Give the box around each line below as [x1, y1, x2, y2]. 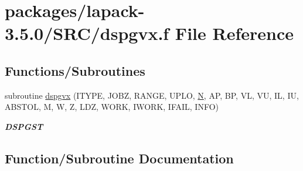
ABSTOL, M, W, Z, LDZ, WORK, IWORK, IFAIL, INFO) [5, 100, 219, 113]
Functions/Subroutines [5, 61, 145, 79]
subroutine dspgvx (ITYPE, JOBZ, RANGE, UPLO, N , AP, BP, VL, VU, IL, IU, [5, 89, 299, 101]
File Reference [175, 21, 294, 45]
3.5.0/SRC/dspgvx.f [5, 21, 169, 45]
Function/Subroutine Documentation [5, 149, 234, 167]
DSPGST [5, 120, 43, 132]
